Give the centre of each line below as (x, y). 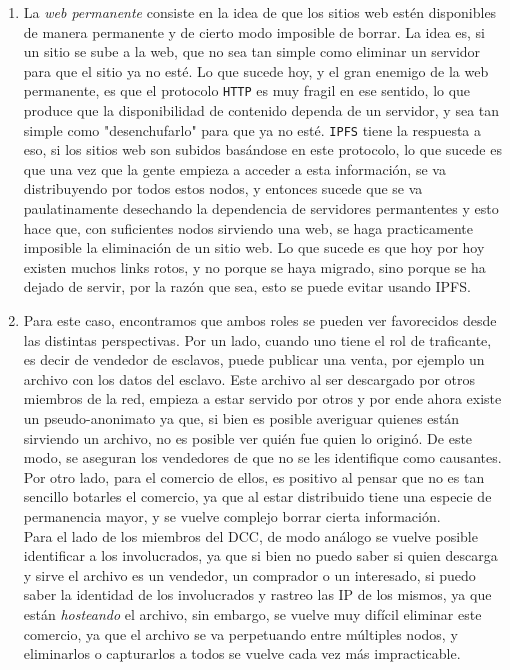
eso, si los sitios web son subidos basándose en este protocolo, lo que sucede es (262, 149)
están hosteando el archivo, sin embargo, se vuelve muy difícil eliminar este (252, 613)
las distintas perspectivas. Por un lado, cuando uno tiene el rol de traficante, (257, 339)
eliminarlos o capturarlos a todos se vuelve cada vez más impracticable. (242, 653)
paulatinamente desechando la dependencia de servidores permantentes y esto (261, 208)
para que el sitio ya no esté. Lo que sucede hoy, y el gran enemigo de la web (256, 70)
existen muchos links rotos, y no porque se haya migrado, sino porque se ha (254, 266)
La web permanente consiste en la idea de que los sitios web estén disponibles (260, 12)
